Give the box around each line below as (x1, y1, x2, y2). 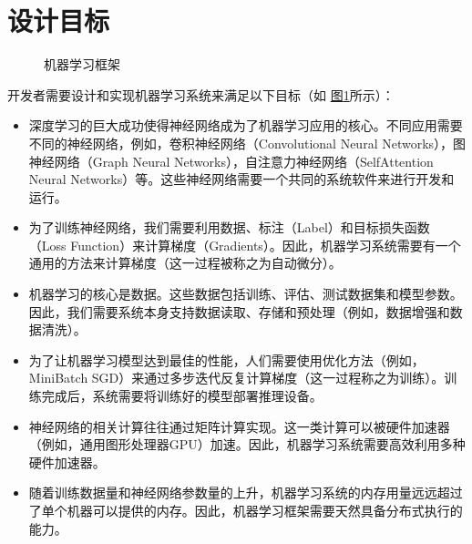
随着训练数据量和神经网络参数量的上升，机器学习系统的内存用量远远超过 (28, 483, 463, 502)
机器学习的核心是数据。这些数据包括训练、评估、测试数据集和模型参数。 (28, 284, 463, 303)
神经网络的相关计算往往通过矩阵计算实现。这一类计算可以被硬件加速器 (28, 416, 450, 436)
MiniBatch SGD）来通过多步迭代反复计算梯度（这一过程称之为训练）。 (28, 368, 445, 387)
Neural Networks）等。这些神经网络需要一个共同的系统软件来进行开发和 (28, 169, 455, 189)
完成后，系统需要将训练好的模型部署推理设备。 (41, 386, 323, 405)
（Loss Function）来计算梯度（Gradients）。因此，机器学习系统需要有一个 (28, 235, 461, 254)
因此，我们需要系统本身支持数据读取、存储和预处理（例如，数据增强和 (28, 302, 450, 321)
